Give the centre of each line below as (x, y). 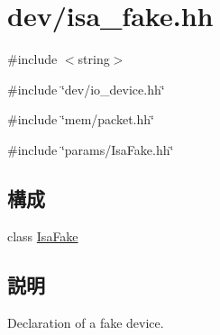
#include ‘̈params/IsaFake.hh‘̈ (91, 149)
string (94, 59)
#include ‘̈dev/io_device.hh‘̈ (86, 89)
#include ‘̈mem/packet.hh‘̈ (81, 119)
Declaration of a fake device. (86, 322)
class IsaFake (43, 235)
